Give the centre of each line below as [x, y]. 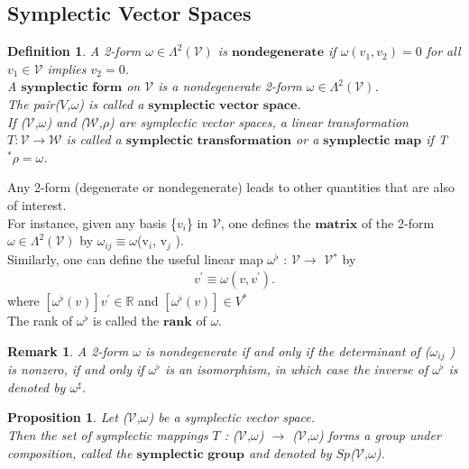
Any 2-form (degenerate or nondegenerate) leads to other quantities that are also [231, 187]
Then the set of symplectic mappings [108, 435]
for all [443, 51]
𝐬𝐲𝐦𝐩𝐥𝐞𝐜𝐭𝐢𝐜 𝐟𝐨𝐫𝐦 [72, 88]
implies [67, 68]
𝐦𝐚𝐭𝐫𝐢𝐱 [336, 224]
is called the [126, 321]
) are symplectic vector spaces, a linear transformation [259, 121]
